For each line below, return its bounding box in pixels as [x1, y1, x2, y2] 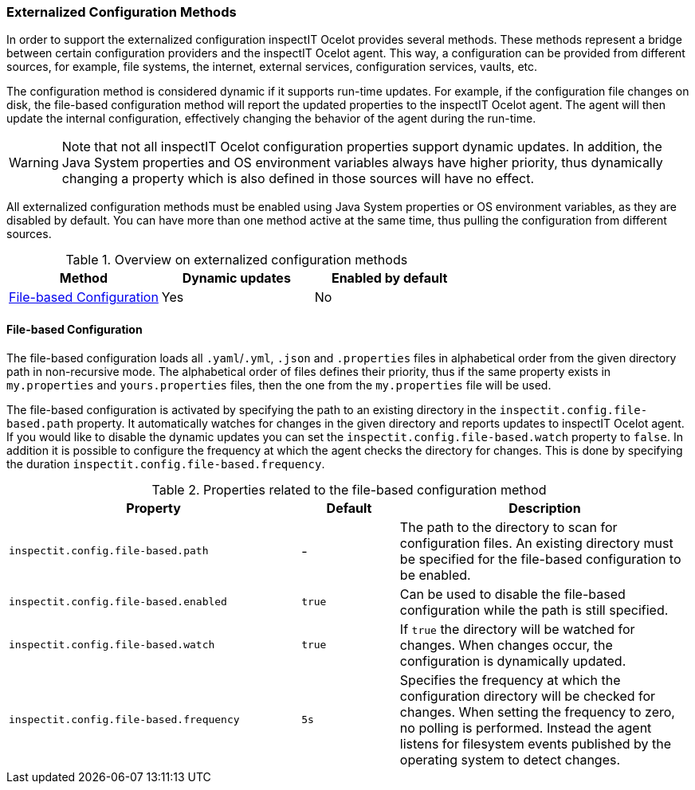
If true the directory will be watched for [399, 620, 635, 637]
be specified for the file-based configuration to [399, 550, 681, 567]
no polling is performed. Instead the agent [399, 719, 652, 736]
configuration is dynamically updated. [399, 652, 626, 669]
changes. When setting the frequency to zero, [399, 703, 675, 720]
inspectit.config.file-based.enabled [9, 596, 227, 608]
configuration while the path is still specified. [399, 601, 669, 618]
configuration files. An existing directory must [399, 534, 673, 551]
